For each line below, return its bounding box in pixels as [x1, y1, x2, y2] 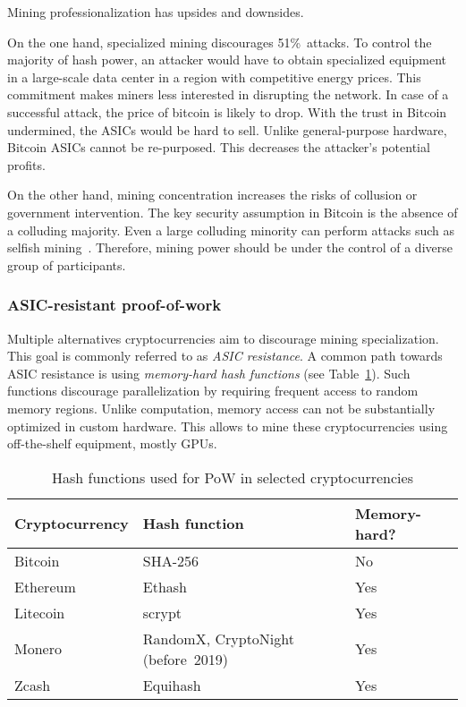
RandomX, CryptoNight [142, 627, 294, 649]
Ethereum [14, 575, 76, 597]
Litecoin [14, 601, 65, 623]
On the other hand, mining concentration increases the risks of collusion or [7, 185, 418, 204]
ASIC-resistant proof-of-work [7, 294, 222, 316]
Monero [14, 638, 62, 660]
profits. [7, 155, 46, 174]
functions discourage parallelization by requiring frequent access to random [7, 381, 419, 400]
